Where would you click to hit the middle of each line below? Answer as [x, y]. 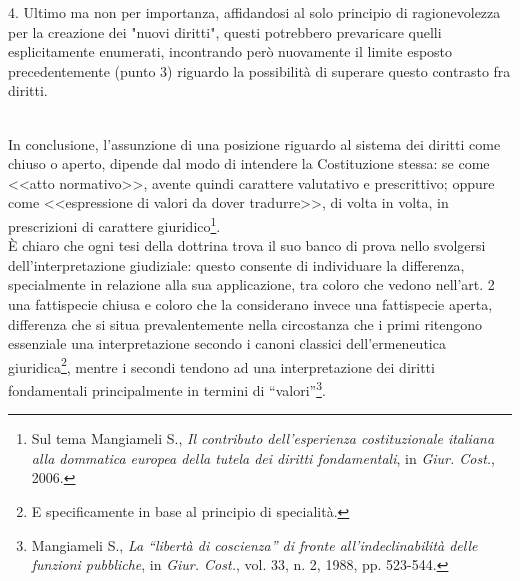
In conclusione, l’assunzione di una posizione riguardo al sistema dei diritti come [254, 143]
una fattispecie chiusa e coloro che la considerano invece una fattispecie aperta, [250, 303]
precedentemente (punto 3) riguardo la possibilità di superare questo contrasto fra [259, 70]
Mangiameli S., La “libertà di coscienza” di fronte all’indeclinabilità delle [254, 544]
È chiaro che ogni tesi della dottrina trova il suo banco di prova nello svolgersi [247, 245]
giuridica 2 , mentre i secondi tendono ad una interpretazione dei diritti [221, 365]
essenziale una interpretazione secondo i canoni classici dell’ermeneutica [227, 343]
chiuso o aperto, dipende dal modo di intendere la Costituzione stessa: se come [249, 163]
